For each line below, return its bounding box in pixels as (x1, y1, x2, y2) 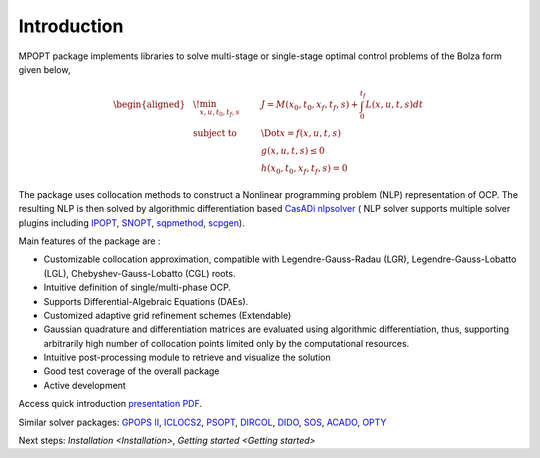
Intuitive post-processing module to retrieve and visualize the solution (43, 351, 331, 364)
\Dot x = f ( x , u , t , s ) (260, 128, 342, 139)
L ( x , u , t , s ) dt (365, 99, 424, 110)
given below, (18, 63, 71, 75)
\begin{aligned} (113, 99, 186, 110)
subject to (193, 128, 237, 139)
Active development (43, 379, 127, 391)
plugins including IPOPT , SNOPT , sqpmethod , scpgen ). (18, 216, 245, 229)
